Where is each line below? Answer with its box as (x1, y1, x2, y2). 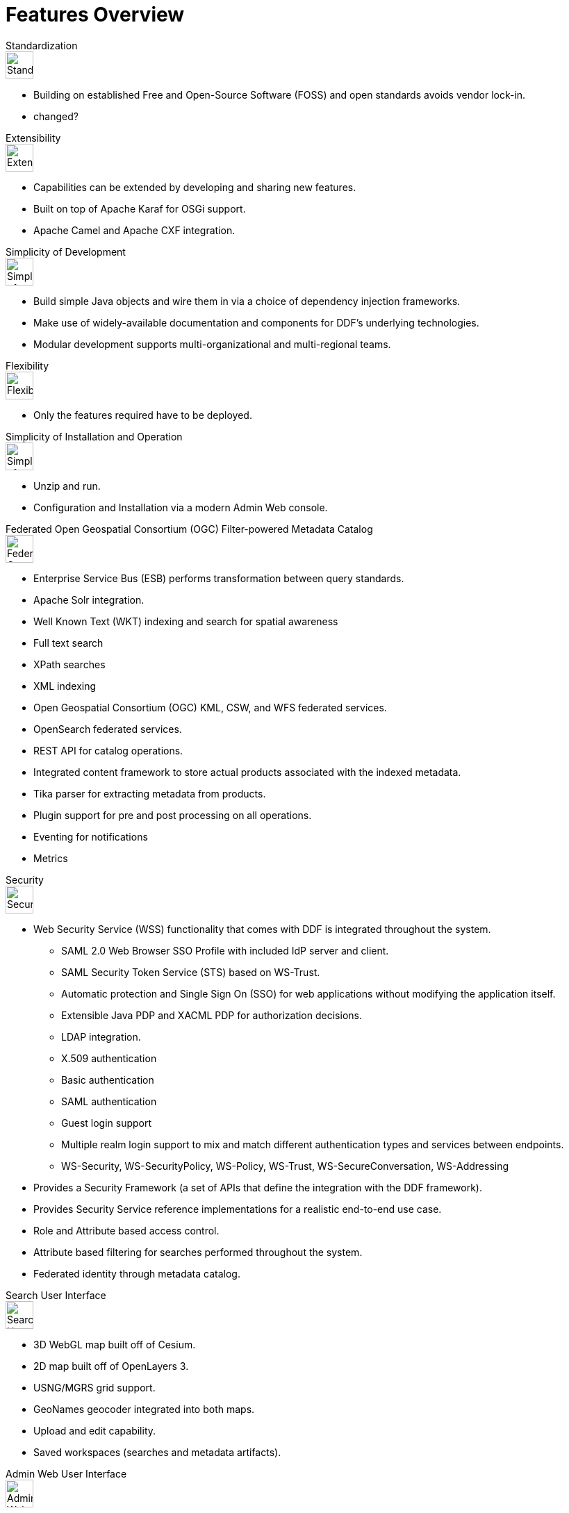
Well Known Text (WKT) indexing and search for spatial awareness (33, 615, 338, 627)
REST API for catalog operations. (33, 744, 183, 756)
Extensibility (6, 131, 61, 144)
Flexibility (6, 359, 49, 372)
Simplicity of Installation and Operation (6, 430, 183, 443)
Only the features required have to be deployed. (33, 408, 252, 421)
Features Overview (6, 3, 185, 26)
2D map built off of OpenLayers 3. (33, 1359, 189, 1372)
